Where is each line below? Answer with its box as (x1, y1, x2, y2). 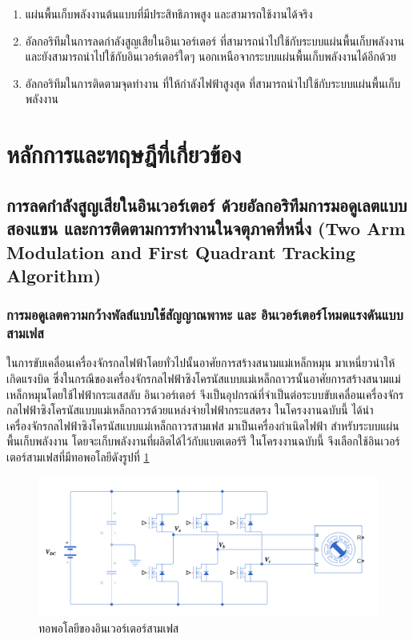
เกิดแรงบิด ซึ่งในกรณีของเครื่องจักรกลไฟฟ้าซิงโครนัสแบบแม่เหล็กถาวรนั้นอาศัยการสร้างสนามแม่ (6, 370, 401, 387)
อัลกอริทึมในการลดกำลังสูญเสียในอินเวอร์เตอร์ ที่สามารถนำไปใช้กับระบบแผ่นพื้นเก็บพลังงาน (25, 32, 405, 49)
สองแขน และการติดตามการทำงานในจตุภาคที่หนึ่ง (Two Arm (6, 216, 406, 241)
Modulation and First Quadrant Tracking (6, 239, 356, 264)
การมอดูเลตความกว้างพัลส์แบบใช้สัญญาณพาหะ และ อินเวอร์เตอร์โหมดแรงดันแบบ (6, 305, 403, 325)
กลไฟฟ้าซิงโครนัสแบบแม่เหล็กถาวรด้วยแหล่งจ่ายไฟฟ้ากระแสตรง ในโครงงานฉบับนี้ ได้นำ (6, 401, 374, 418)
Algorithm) (6, 262, 102, 287)
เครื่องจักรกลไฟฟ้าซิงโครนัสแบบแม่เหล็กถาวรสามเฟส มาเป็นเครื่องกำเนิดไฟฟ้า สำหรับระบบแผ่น (6, 417, 399, 433)
